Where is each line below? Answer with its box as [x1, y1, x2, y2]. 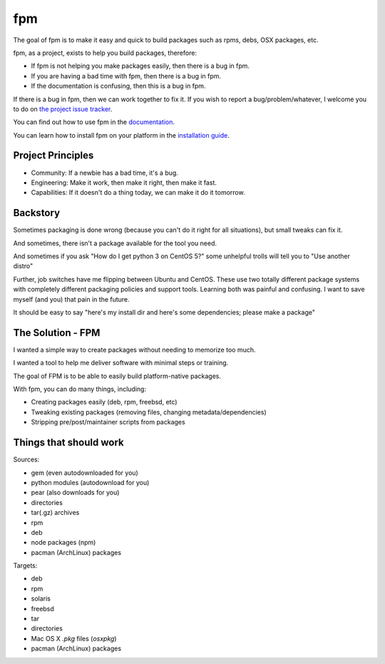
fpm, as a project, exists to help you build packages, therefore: [13, 48, 197, 57]
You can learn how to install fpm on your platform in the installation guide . [13, 131, 230, 139]
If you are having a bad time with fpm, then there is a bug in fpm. [31, 71, 221, 80]
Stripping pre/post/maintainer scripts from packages [31, 418, 185, 427]
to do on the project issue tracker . [13, 104, 113, 113]
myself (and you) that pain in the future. [13, 295, 130, 303]
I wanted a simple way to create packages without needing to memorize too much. [13, 345, 256, 354]
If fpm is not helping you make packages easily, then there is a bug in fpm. [31, 61, 250, 71]
